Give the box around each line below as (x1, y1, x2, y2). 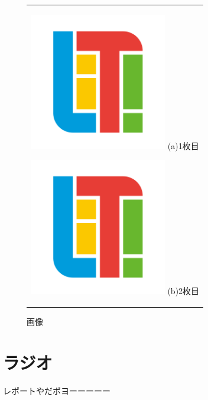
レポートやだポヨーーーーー (3, 384, 110, 396)
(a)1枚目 (167, 139, 199, 151)
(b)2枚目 (167, 284, 200, 296)
